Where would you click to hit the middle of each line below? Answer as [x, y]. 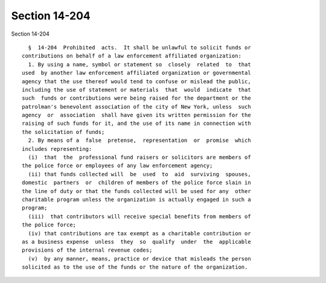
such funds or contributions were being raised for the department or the [136, 98]
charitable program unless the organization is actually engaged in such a [136, 199]
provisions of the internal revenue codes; [87, 250]
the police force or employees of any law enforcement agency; [117, 166]
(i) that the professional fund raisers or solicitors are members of [139, 157]
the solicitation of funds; [63, 132]
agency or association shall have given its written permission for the [136, 115]
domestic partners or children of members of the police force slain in [136, 183]
